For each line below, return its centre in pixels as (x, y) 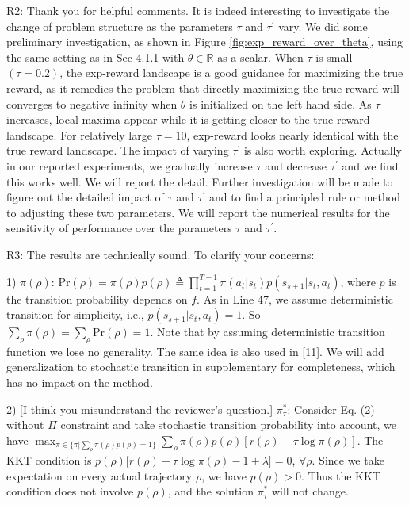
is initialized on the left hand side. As (281, 103)
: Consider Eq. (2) (331, 409)
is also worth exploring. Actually (323, 150)
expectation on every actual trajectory (99, 475)
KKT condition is (49, 460)
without (25, 425)
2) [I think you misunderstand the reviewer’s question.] (140, 409)
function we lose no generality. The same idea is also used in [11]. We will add (195, 351)
